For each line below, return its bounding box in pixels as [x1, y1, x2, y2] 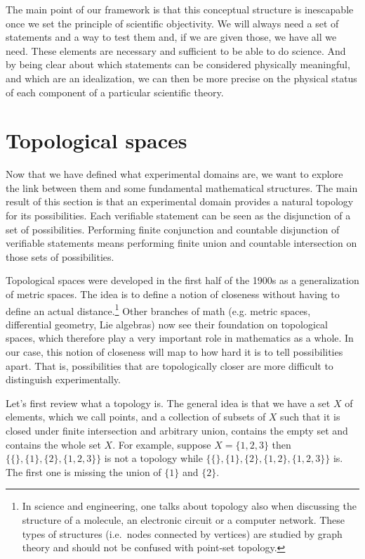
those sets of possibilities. [6, 249, 114, 264]
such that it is [280, 409, 340, 424]
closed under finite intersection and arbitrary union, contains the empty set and [6, 423, 348, 438]
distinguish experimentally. [6, 372, 121, 387]
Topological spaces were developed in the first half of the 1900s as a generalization [6, 273, 359, 288]
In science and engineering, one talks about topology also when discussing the [22, 499, 357, 513]
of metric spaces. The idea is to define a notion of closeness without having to [6, 287, 340, 302]
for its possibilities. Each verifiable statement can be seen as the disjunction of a [6, 208, 351, 223]
